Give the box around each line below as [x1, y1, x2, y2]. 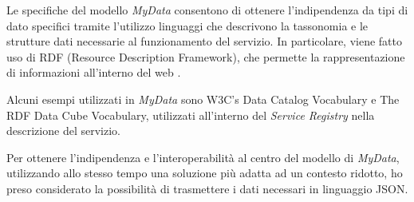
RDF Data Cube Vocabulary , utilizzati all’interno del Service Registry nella [6, 106, 375, 123]
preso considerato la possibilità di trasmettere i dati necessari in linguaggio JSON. [6, 180, 408, 196]
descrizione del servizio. [6, 122, 120, 139]
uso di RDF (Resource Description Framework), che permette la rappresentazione [6, 48, 405, 65]
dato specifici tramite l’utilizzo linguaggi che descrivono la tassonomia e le [6, 17, 369, 34]
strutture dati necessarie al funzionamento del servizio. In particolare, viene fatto [6, 33, 402, 50]
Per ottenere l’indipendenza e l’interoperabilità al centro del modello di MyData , [6, 149, 400, 165]
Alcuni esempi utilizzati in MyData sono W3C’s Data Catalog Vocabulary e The [6, 90, 400, 107]
